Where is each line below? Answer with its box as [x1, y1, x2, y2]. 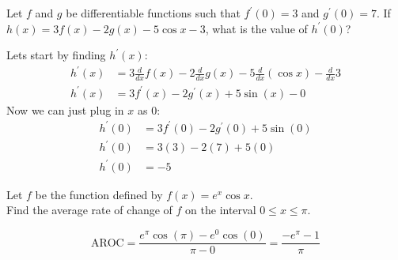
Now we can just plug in [6, 101, 124, 118]
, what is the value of [205, 20, 308, 36]
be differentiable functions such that [66, 5, 241, 21]
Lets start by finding [6, 47, 106, 63]
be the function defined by [35, 186, 163, 202]
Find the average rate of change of [6, 202, 172, 218]
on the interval [185, 202, 256, 218]
